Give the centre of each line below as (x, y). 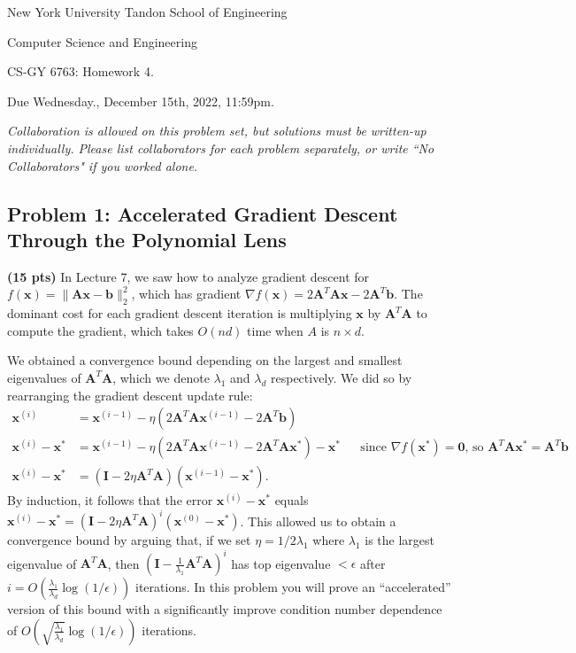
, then (123, 563)
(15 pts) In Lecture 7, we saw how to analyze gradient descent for (188, 276)
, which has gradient (186, 294)
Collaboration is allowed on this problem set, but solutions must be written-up (217, 131)
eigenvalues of (44, 377)
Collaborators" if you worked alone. (103, 165)
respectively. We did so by (342, 377)
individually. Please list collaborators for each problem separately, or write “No (221, 148)
